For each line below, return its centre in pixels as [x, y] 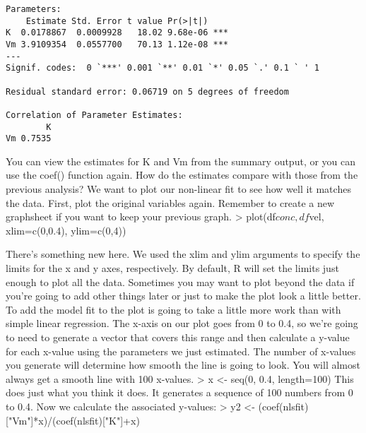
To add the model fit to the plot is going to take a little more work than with [173, 309]
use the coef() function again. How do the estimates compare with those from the [182, 175]
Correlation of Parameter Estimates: [94, 115]
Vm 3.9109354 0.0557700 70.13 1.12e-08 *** [117, 44]
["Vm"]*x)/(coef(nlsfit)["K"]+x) [73, 420]
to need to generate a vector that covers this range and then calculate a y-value [178, 337]
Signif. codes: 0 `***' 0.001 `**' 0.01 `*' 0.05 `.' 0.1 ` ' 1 [163, 68]
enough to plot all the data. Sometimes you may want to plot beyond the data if [180, 281]
